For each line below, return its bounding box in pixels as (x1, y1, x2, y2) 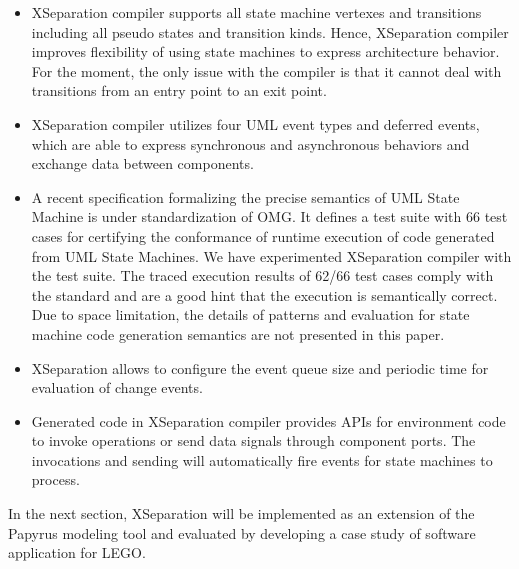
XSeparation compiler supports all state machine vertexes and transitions (31, 2, 482, 22)
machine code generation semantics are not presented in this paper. (31, 323, 445, 344)
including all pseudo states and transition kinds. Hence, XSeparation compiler (31, 21, 509, 42)
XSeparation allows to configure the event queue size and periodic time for (31, 357, 489, 378)
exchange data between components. (31, 153, 254, 174)
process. (31, 469, 80, 490)
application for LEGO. (8, 542, 146, 563)
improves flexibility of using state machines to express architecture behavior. (31, 41, 500, 62)
